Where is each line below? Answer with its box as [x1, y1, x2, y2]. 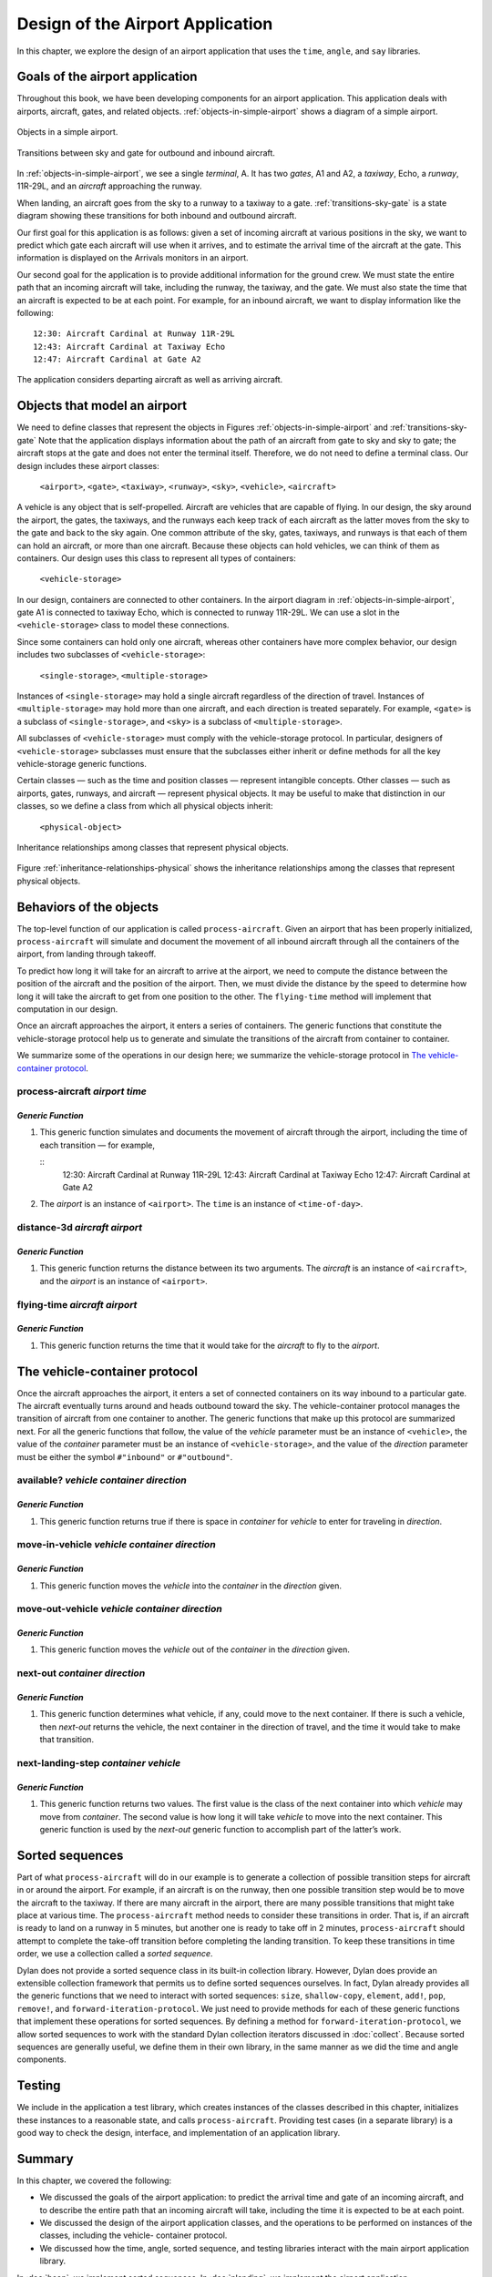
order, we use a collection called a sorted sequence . [16, 1948, 213, 1959]
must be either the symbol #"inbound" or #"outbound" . [16, 1451, 233, 1462]
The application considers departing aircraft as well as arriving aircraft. [16, 374, 283, 385]
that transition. [39, 1734, 95, 1745]
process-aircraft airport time [16, 1085, 148, 1098]
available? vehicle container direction [16, 1474, 187, 1486]
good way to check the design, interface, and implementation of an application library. [16, 2127, 341, 2138]
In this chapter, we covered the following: [16, 2175, 172, 2186]
